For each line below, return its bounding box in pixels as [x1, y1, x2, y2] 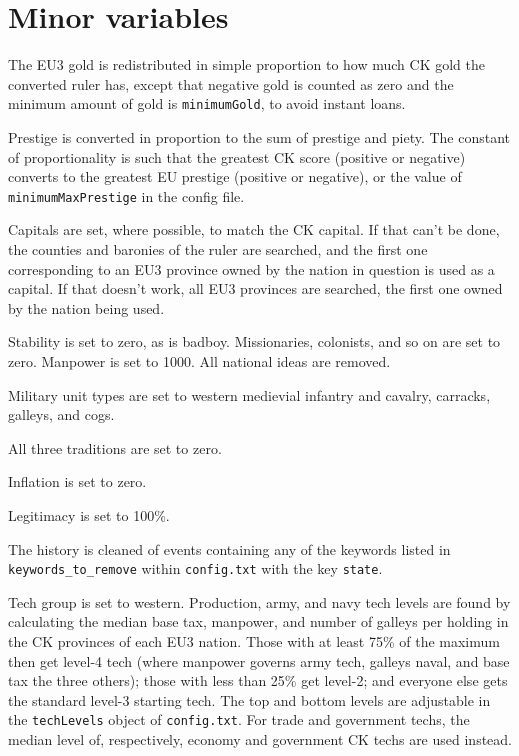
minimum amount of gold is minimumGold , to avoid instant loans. [8, 93, 406, 114]
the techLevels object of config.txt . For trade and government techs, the [8, 709, 470, 730]
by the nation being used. [8, 297, 165, 318]
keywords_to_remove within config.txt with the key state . [8, 558, 383, 579]
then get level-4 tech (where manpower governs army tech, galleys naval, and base [8, 650, 510, 671]
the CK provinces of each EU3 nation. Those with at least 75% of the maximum [8, 630, 500, 651]
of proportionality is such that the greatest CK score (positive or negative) [8, 146, 466, 167]
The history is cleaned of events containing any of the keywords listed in [8, 538, 451, 559]
